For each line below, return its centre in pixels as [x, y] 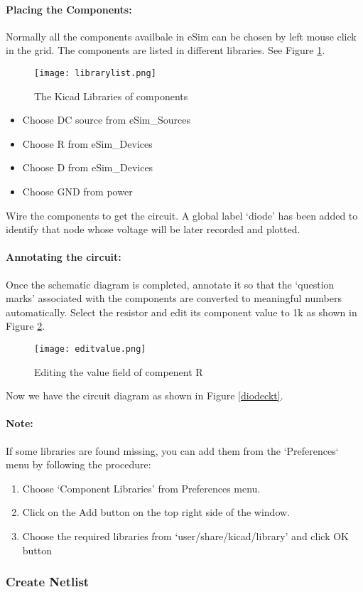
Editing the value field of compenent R [119, 371]
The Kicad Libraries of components [111, 96]
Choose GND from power [77, 192]
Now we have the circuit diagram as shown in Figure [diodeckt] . [145, 395]
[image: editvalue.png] [90, 349]
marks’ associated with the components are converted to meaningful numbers [174, 298]
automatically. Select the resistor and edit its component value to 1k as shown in [181, 312]
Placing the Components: [69, 9]
